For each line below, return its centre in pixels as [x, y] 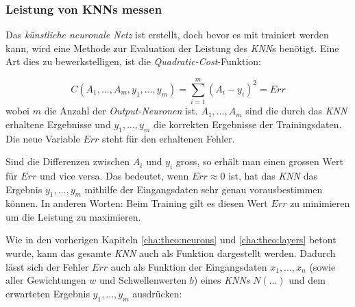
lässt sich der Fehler [47, 266]
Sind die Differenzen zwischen [68, 161]
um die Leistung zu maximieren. [73, 216]
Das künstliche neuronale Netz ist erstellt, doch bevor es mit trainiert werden [167, 35]
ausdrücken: [157, 293]
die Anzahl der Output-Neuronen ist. [121, 111]
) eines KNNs [222, 280]
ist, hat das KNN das [273, 175]
